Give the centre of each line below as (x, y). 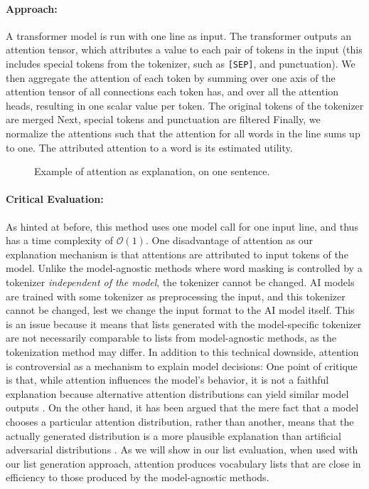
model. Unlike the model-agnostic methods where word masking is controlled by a (184, 268)
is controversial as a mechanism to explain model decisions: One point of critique (182, 366)
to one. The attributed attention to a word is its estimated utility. (149, 147)
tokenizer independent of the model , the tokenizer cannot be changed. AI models (180, 282)
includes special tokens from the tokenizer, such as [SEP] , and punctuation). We (181, 63)
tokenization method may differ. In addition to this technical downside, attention (182, 351)
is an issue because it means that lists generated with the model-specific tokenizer (184, 324)
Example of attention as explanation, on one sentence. (152, 171)
